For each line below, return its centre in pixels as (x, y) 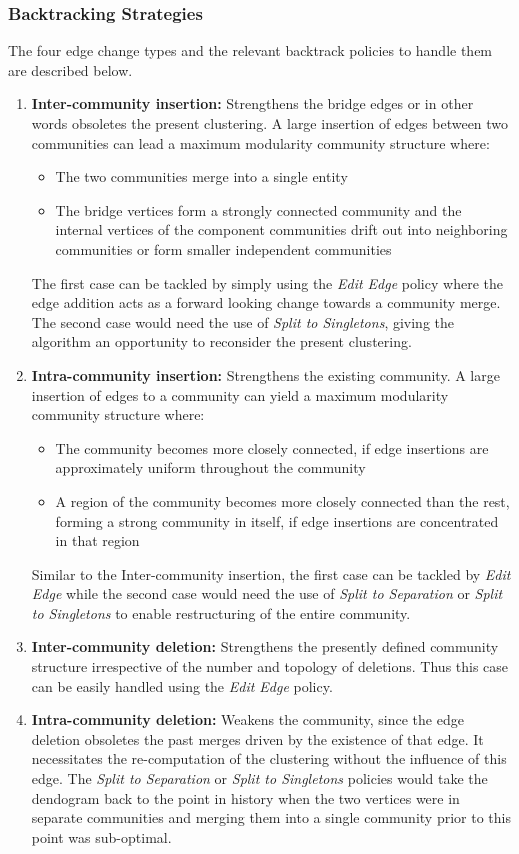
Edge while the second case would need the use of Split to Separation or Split (267, 593)
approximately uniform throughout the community (210, 467)
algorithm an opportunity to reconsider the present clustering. (221, 341)
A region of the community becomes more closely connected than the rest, (282, 500)
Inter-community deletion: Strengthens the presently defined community (265, 646)
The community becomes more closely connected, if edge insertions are (272, 447)
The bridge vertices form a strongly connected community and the (258, 209)
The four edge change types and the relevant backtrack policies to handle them (250, 50)
